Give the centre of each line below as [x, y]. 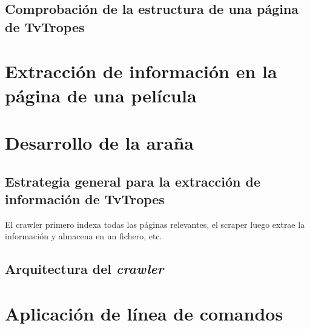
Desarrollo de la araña [99, 142]
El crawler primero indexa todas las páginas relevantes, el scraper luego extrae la [155, 224]
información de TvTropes [85, 198]
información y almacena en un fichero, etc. [84, 236]
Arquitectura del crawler [84, 269]
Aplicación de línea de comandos [144, 313]
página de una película [101, 95]
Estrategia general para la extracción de [133, 181]
